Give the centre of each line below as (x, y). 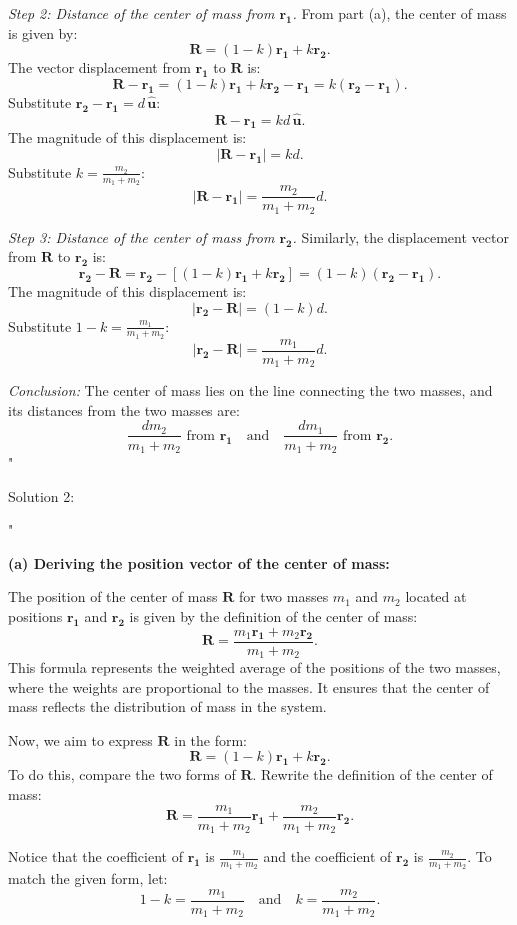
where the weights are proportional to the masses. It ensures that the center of (249, 686)
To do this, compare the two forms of (122, 774)
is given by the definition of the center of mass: (273, 615)
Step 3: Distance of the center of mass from (141, 236)
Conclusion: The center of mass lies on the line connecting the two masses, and (250, 390)
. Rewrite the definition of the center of (372, 774)
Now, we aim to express (80, 739)
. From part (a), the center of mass (399, 13)
